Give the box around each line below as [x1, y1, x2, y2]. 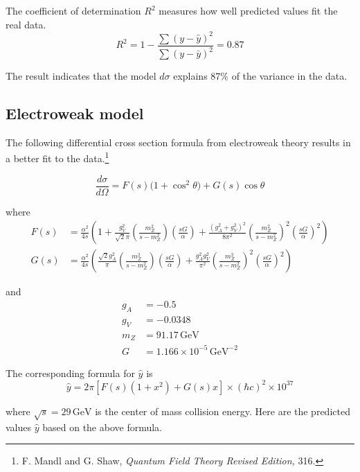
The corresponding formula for [6, 365, 135, 380]
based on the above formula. [42, 419, 163, 434]
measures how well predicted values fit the [159, 3, 338, 17]
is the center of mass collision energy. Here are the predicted [95, 403, 350, 418]
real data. [6, 17, 46, 31]
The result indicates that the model [6, 69, 156, 83]
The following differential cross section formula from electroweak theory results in [6, 134, 351, 149]
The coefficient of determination [6, 3, 141, 17]
